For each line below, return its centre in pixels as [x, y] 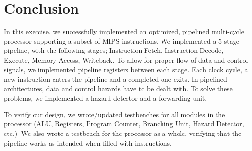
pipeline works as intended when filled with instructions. [88, 143]
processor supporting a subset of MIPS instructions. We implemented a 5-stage [122, 41]
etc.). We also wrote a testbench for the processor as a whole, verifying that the [123, 133]
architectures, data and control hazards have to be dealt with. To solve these [118, 88]
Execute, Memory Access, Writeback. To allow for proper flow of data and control [126, 59]
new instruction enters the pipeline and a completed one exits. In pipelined [116, 79]
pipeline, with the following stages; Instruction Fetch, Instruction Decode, [114, 50]
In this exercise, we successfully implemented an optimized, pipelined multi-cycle [124, 31]
